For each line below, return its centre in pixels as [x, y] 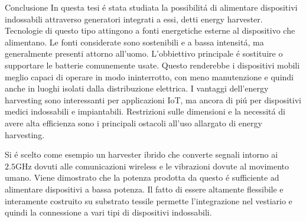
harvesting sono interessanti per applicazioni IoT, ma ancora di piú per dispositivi [153, 99]
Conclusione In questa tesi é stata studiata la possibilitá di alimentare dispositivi [151, 7]
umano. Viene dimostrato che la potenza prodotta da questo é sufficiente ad [142, 177]
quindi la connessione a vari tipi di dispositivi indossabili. [108, 212]
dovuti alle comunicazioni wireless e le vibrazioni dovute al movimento [162, 166]
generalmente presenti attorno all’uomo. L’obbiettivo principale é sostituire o [144, 53]
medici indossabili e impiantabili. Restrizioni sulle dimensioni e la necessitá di [145, 111]
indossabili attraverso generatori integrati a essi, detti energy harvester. [134, 19]
